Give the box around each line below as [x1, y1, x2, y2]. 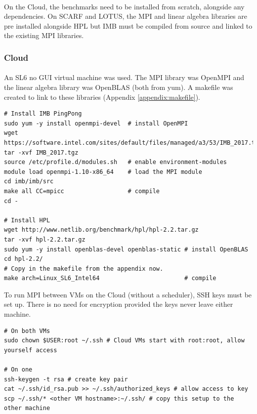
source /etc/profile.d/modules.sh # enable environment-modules [4, 159, 227, 166]
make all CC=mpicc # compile [4, 187, 160, 195]
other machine [4, 405, 50, 412]
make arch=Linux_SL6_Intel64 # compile [4, 275, 216, 282]
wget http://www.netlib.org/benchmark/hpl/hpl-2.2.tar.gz [4, 226, 199, 234]
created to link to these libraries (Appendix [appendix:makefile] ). [4, 91, 200, 102]
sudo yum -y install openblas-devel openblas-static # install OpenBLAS [4, 246, 248, 253]
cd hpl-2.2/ [4, 255, 43, 263]
